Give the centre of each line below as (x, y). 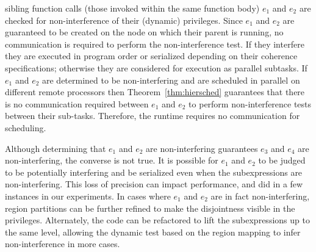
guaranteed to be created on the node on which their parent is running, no (144, 32)
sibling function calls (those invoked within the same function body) (132, 8)
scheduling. (26, 127)
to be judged (282, 160)
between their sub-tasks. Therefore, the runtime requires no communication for (153, 116)
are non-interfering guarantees (202, 148)
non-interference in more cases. (63, 244)
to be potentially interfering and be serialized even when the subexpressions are (154, 172)
